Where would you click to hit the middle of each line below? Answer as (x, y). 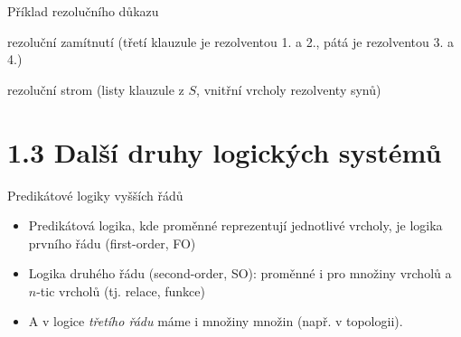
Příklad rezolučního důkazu (83, 11)
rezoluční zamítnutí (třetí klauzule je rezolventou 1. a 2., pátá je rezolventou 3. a (231, 41)
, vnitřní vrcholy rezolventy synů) (289, 89)
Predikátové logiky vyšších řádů (95, 195)
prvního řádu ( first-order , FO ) (112, 243)
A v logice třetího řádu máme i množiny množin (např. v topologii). (216, 321)
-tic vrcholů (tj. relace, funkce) (121, 290)
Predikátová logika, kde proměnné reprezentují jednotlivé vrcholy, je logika (235, 225)
